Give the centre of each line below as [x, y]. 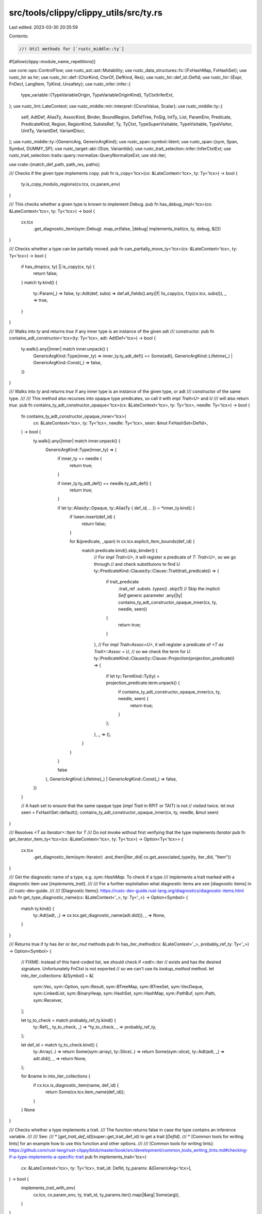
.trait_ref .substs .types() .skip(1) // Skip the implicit [169, 589]
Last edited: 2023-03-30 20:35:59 [43, 27]
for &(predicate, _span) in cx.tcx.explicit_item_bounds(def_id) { [132, 541]
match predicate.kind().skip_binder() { [120, 550]
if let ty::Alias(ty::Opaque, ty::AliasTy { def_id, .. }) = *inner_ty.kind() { [126, 508]
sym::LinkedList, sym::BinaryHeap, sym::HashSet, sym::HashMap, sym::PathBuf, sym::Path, [124, 994]
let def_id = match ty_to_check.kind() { [59, 1045]
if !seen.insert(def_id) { [93, 517]
